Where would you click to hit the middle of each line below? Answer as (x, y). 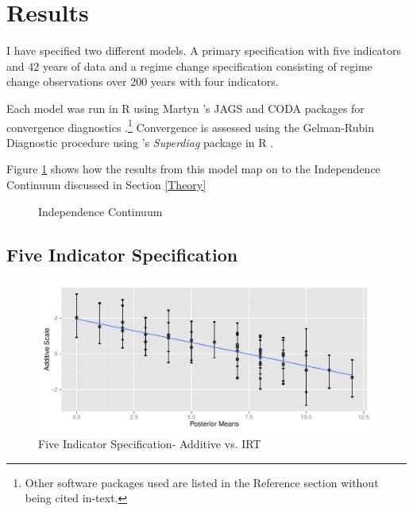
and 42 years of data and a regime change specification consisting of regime (189, 66)
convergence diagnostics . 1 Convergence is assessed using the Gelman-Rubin (190, 126)
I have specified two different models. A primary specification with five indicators (204, 50)
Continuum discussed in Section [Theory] (106, 184)
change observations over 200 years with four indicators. (143, 81)
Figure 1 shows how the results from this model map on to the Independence (193, 169)
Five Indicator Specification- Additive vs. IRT (150, 444)
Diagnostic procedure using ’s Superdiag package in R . (140, 142)
